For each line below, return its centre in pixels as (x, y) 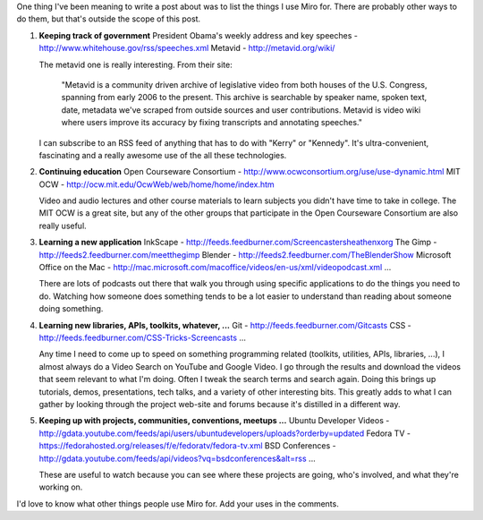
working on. (61, 487)
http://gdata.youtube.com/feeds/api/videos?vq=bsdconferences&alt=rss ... (178, 458)
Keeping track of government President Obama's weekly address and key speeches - (198, 35)
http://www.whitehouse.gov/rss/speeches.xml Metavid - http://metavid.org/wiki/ (187, 48)
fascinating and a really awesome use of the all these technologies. (163, 155)
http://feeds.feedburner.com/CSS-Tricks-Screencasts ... (142, 337)
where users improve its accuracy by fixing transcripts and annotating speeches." (212, 123)
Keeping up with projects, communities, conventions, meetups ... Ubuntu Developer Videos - (214, 421)
